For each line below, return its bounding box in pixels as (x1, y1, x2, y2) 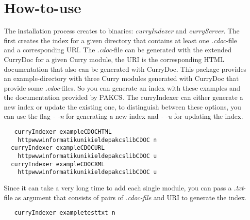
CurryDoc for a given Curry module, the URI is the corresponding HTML (4, 54, 225, 64)
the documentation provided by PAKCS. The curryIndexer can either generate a (4, 92, 243, 102)
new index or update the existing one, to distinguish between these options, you (4, 101, 241, 111)
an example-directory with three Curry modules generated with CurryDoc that (4, 73, 239, 83)
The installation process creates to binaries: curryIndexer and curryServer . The (4, 26, 240, 36)
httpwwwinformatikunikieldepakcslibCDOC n (17, 136, 157, 143)
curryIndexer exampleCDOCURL (11, 144, 105, 152)
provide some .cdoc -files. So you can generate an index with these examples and (4, 82, 240, 93)
